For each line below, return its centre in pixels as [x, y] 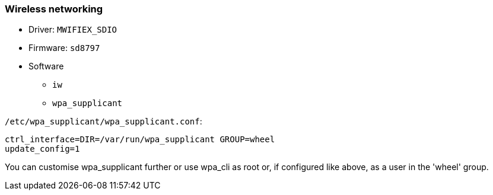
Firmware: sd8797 [64, 48]
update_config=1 [42, 149]
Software [46, 66]
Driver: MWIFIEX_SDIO [73, 30]
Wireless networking [54, 9]
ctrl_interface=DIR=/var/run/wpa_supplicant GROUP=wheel [140, 140]
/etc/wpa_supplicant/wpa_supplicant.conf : [104, 122]
